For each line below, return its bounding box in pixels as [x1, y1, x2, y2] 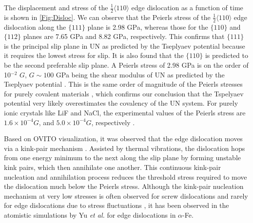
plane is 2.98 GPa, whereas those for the [87, 21, 208, 32]
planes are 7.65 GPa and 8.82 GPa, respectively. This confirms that [23, 31, 225, 41]
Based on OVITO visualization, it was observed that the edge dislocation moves [4, 133, 243, 144]
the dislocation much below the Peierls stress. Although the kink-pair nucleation [4, 181, 244, 191]
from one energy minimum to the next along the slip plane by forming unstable [4, 152, 241, 163]
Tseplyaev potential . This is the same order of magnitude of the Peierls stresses [4, 79, 243, 89]
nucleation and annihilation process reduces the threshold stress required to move [4, 171, 247, 182]
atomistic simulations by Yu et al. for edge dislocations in [4, 209, 176, 220]
